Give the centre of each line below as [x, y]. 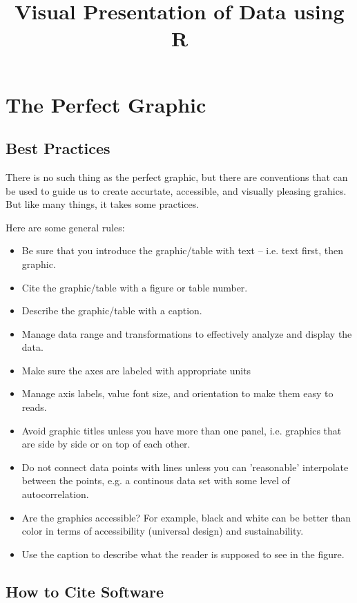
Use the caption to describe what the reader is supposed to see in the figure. [183, 554]
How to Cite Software [85, 591]
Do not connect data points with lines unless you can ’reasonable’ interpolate [185, 467]
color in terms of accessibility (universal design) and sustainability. [163, 531]
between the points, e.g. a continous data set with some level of [156, 480]
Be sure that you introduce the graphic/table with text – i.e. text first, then [183, 250]
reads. [34, 407]
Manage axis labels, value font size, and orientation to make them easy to [177, 393]
